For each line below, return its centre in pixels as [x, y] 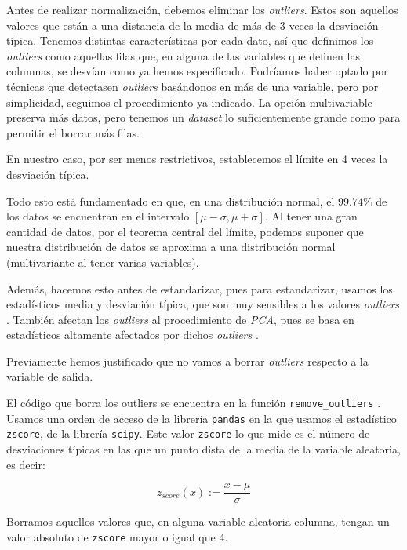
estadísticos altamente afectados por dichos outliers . [133, 335]
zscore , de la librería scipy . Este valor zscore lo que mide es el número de [188, 433]
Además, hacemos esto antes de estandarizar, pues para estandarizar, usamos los [200, 288]
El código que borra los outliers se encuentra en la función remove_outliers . [194, 403]
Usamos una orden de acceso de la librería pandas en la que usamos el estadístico [202, 418]
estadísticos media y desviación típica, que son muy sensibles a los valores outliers [203, 304]
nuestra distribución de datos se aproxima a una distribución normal [171, 247]
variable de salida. [50, 376]
